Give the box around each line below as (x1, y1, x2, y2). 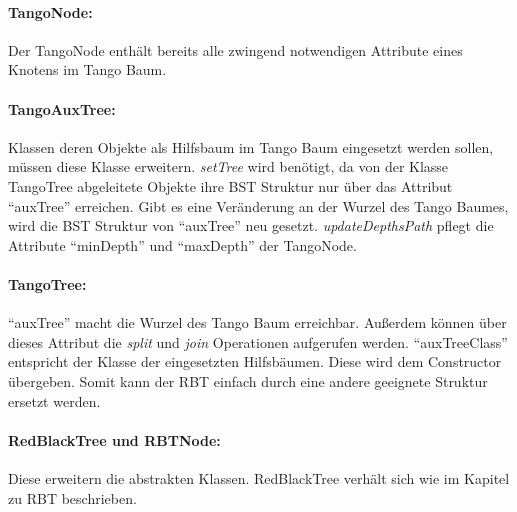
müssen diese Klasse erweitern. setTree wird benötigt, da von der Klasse (8, 156, 449, 177)
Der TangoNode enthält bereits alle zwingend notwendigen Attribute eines (8, 39, 463, 60)
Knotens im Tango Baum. (8, 59, 167, 80)
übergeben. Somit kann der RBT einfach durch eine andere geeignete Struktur (8, 370, 488, 391)
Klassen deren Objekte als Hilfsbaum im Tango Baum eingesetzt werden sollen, (8, 136, 494, 157)
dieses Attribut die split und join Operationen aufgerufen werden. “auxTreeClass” (8, 331, 508, 352)
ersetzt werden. (8, 390, 101, 411)
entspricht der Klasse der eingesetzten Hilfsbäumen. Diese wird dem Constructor (8, 351, 502, 372)
